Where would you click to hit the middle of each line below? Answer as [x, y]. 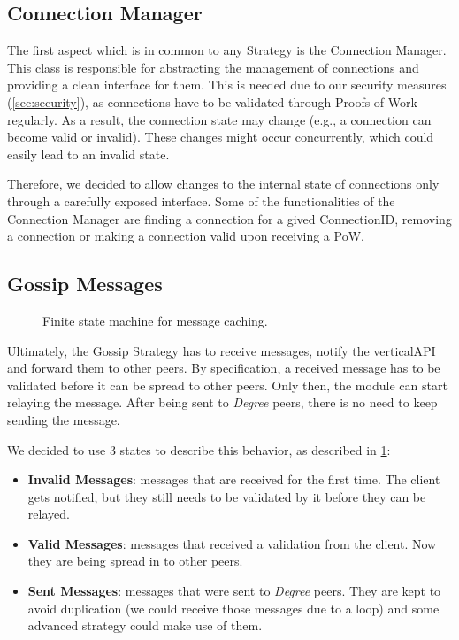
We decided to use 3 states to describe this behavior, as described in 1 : [199, 449]
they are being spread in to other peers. [135, 561]
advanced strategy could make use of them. [145, 625]
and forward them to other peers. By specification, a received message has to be [224, 368]
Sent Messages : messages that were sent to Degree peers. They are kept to [234, 591]
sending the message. [64, 419]
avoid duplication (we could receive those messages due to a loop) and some [233, 608]
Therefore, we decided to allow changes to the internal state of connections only [223, 184]
